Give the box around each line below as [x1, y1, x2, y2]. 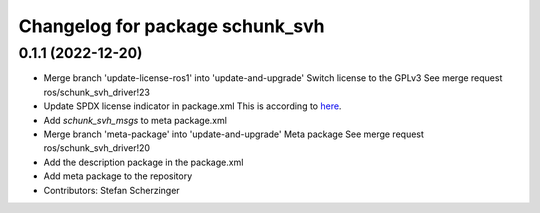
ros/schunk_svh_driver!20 [43, 142, 150, 154]
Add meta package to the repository [43, 170, 193, 182]
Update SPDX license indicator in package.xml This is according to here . [43, 100, 342, 112]
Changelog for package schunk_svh [18, 15, 325, 37]
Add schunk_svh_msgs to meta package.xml [43, 114, 227, 126]
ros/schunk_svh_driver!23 [43, 86, 150, 98]
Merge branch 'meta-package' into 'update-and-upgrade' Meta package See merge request [43, 128, 425, 140]
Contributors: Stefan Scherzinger [43, 184, 180, 196]
